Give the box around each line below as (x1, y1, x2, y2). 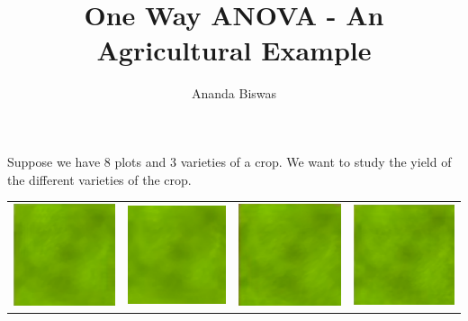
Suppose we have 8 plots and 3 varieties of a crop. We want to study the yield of (7, 151, 452, 170)
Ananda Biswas (191, 84, 277, 103)
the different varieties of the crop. (7, 170, 192, 188)
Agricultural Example (96, 32, 372, 69)
